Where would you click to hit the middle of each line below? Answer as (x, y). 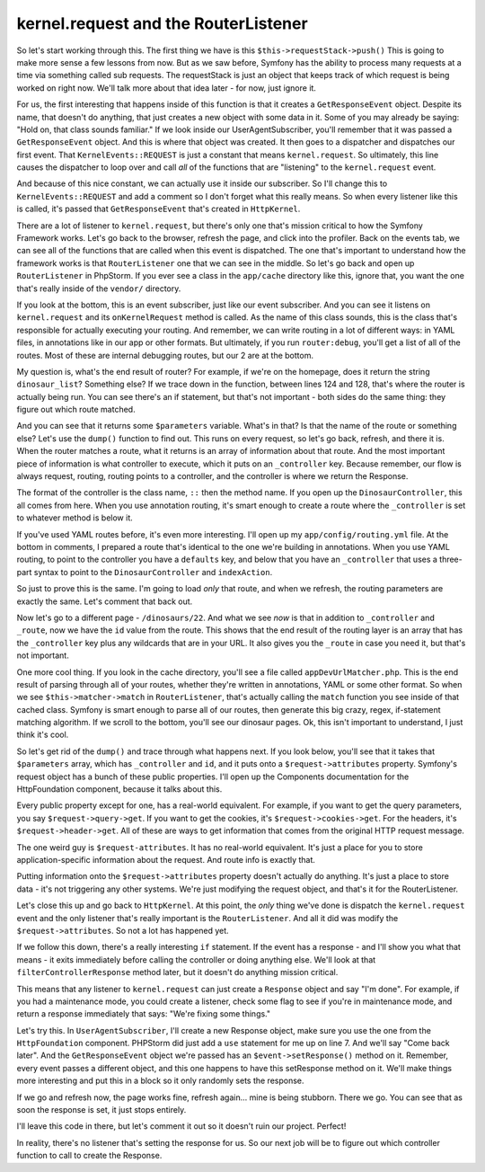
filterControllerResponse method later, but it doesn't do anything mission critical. (177, 972)
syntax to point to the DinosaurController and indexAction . (153, 572)
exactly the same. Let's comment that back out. (105, 601)
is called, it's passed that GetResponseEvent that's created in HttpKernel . (159, 209)
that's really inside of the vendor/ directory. (99, 289)
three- (450, 559)
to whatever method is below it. (75, 518)
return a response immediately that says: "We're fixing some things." (144, 1014)
